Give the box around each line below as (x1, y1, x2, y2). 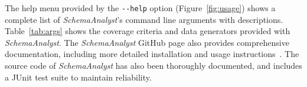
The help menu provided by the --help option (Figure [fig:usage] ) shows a (5, 2, 276, 14)
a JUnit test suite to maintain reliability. (5, 71, 152, 83)
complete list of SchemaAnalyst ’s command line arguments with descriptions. (5, 13, 283, 25)
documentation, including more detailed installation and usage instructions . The (5, 48, 299, 60)
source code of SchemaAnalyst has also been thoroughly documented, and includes (5, 59, 302, 72)
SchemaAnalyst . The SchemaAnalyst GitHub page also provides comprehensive (5, 36, 289, 48)
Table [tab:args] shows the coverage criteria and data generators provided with (5, 25, 290, 37)
